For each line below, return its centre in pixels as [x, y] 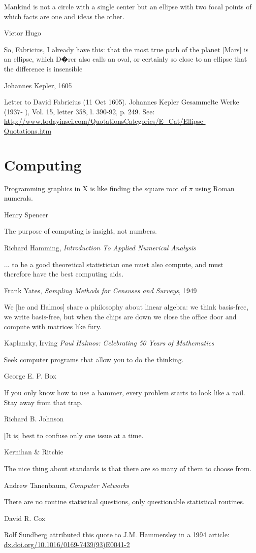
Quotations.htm [28, 130]
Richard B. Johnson [34, 419]
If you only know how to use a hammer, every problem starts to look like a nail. [125, 392]
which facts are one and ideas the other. [64, 16]
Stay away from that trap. [43, 402]
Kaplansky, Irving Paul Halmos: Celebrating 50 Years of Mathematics [109, 343]
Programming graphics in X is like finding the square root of [95, 188]
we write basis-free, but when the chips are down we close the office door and [120, 316]
